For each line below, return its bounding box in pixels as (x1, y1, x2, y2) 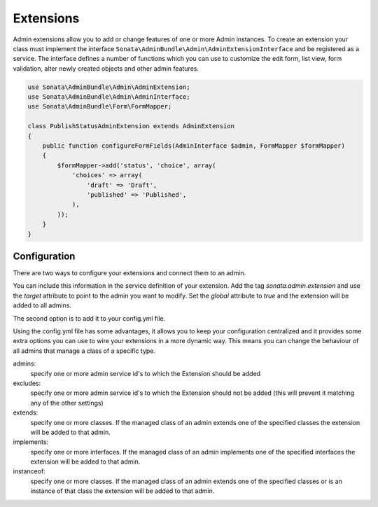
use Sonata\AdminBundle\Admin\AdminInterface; (27, 93, 190, 101)
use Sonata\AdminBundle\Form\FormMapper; (27, 102, 172, 111)
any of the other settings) (30, 398, 104, 407)
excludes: (13, 379, 41, 387)
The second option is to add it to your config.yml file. (13, 314, 166, 322)
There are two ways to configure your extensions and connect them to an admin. (13, 269, 246, 277)
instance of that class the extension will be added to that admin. (30, 487, 215, 495)
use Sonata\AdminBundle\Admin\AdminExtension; (27, 83, 190, 91)
